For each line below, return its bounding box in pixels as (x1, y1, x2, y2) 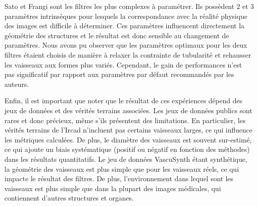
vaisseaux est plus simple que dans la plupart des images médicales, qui (4, 183, 221, 193)
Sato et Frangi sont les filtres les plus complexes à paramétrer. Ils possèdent (4, 1, 235, 11)
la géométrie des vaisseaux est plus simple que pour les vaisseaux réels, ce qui (4, 163, 239, 174)
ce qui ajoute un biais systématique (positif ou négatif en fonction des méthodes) (4, 144, 250, 154)
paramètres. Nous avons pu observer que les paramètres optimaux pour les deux (4, 40, 248, 50)
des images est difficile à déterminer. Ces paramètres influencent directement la (4, 20, 245, 31)
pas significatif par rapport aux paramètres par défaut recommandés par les (4, 69, 234, 79)
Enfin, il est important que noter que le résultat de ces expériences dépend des (4, 95, 243, 106)
